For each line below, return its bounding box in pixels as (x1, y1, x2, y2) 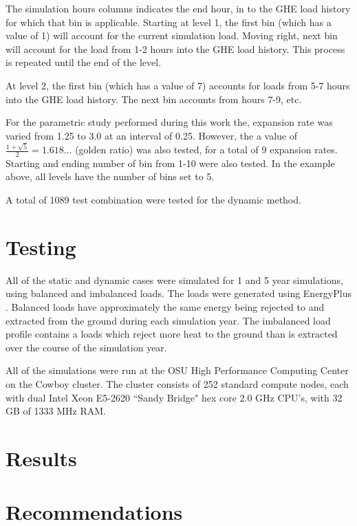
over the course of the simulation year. (6, 340, 167, 354)
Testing (6, 232, 76, 261)
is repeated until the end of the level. (6, 55, 162, 69)
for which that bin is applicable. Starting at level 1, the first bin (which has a (6, 14, 332, 29)
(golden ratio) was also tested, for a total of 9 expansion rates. (75, 142, 338, 157)
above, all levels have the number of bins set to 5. (6, 169, 215, 184)
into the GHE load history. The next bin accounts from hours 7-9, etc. (6, 91, 302, 106)
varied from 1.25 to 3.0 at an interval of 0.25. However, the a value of (6, 128, 298, 142)
